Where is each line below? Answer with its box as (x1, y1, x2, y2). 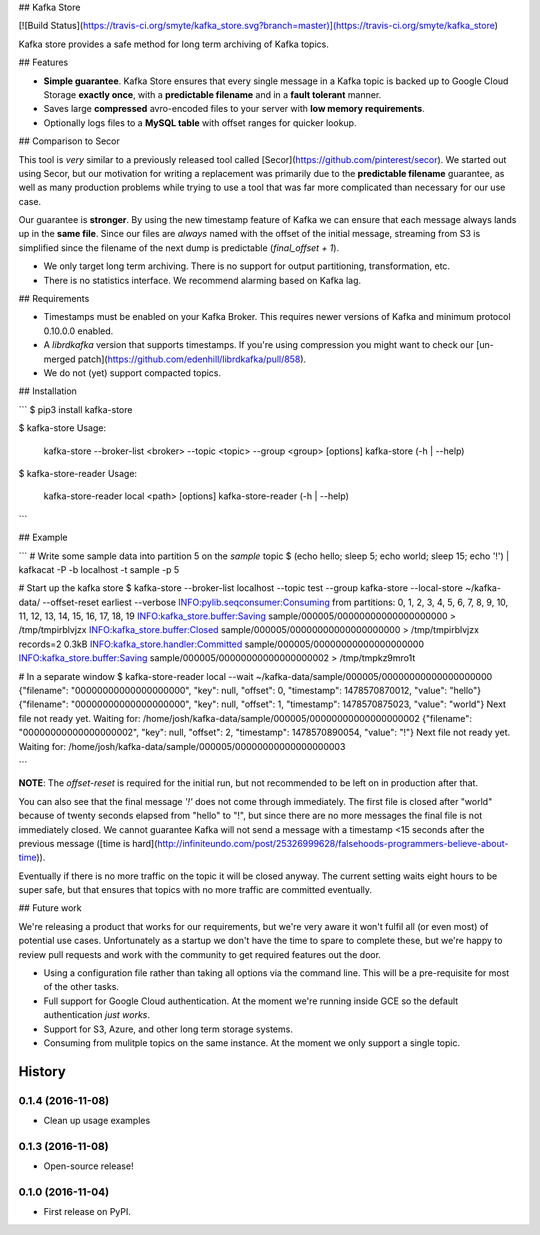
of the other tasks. (43, 981, 120, 993)
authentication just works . (43, 1009, 150, 1021)
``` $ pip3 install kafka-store (18, 403, 133, 415)
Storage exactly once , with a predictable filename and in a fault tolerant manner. (43, 88, 382, 100)
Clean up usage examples (43, 1115, 151, 1127)
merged (43, 353, 76, 365)
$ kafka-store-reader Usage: (18, 467, 138, 479)
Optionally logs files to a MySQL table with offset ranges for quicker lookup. (43, 116, 357, 129)
